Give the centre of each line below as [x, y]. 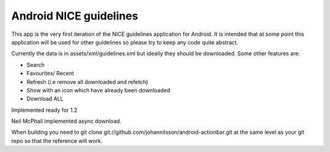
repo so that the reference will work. [57, 140]
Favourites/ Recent [50, 74]
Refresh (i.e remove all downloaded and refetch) [87, 81]
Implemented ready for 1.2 [44, 110]
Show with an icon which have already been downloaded [98, 90]
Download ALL [45, 99]
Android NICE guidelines [75, 16]
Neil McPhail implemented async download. [66, 121]
